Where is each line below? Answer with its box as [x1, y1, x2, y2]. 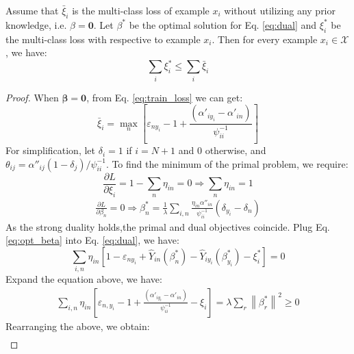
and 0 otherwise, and [178, 143, 266, 157]
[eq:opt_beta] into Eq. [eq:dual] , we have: [5, 233, 179, 247]
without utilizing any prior [224, 3, 336, 17]
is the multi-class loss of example [72, 3, 210, 17]
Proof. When [5, 90, 59, 104]
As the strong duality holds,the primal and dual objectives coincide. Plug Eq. [5, 219, 330, 233]
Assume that [5, 3, 59, 17]
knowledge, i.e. [5, 17, 67, 31]
